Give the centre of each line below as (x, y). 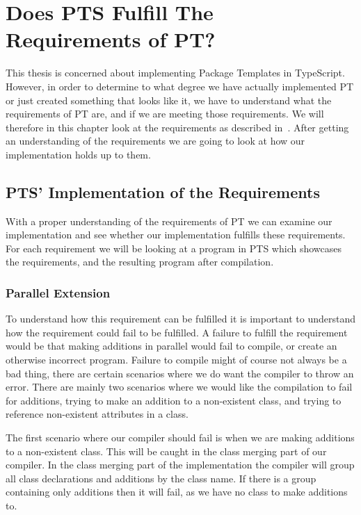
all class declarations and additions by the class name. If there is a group (161, 478)
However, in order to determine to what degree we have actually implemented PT (180, 86)
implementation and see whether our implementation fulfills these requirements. (176, 235)
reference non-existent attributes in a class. (97, 414)
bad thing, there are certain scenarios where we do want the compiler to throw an (180, 373)
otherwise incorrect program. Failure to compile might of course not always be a (176, 360)
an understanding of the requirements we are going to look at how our (155, 141)
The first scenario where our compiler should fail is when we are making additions (180, 438)
